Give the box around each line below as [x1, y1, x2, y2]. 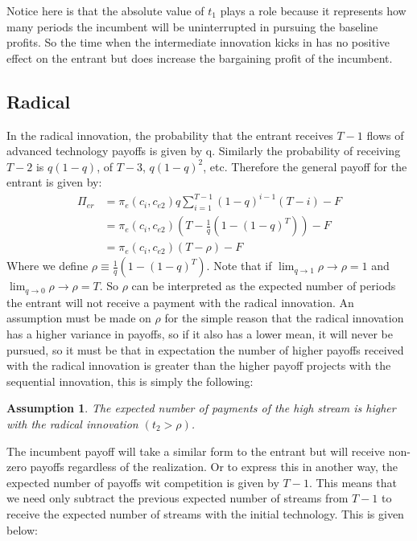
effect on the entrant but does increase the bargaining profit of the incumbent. [6, 49, 393, 66]
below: [6, 521, 38, 538]
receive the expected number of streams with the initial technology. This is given [6, 505, 404, 522]
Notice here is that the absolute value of [6, 2, 204, 18]
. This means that [308, 473, 397, 490]
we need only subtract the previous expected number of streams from [6, 490, 349, 506]
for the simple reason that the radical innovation [164, 309, 404, 326]
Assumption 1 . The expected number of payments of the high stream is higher [6, 400, 396, 416]
